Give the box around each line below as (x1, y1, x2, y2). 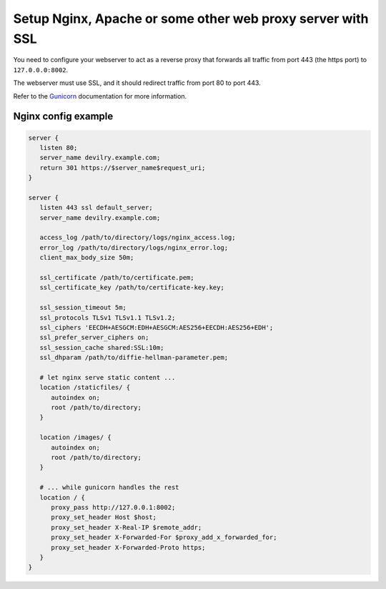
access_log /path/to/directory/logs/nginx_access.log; (39, 233, 236, 242)
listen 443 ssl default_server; (39, 203, 153, 212)
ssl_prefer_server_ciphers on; (39, 333, 149, 342)
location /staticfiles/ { (39, 383, 131, 392)
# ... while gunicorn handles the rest (39, 483, 179, 492)
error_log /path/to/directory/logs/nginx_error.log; (39, 243, 229, 251)
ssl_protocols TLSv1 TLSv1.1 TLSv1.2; (39, 313, 176, 321)
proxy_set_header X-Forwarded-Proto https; (51, 543, 206, 551)
